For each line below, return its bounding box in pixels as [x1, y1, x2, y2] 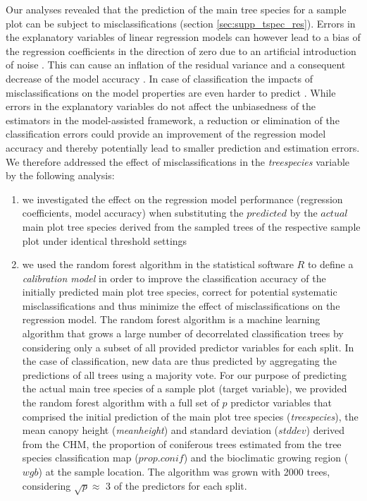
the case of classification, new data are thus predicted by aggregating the [22, 354, 337, 368]
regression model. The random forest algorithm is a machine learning [22, 312, 321, 327]
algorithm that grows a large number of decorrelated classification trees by [22, 326, 344, 341]
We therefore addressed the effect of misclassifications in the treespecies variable [6, 154, 350, 169]
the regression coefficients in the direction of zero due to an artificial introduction [6, 43, 356, 58]
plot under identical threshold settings [22, 233, 187, 248]
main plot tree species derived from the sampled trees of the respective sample [22, 219, 361, 234]
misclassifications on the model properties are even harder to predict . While [6, 85, 336, 99]
